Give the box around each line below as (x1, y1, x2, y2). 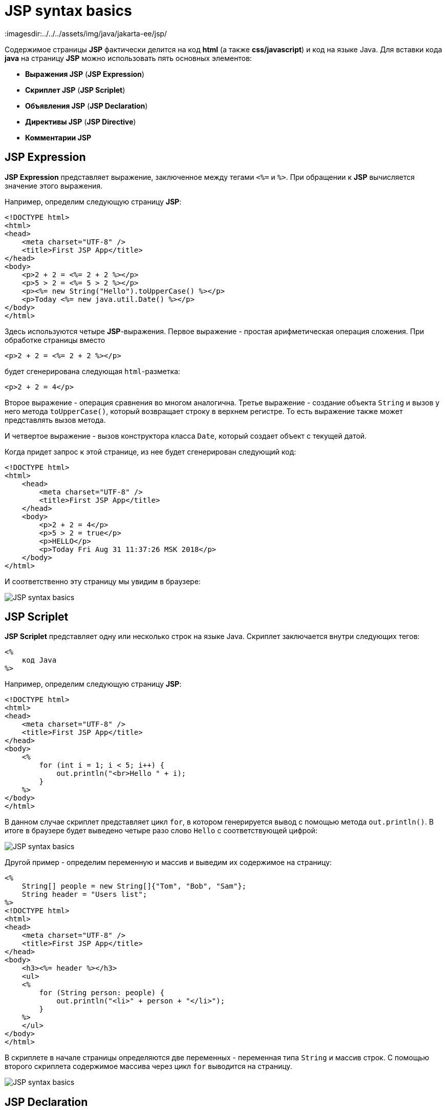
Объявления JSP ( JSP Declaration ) (25, 101, 148, 110)
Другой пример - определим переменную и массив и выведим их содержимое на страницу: (5, 858, 332, 867)
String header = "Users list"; (22, 890, 147, 899)
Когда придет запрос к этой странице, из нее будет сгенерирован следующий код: (5, 447, 296, 456)
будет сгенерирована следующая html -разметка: (5, 366, 180, 376)
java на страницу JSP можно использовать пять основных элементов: (5, 53, 252, 63)
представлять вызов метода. (5, 415, 106, 424)
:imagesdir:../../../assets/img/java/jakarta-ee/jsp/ (5, 29, 167, 38)
